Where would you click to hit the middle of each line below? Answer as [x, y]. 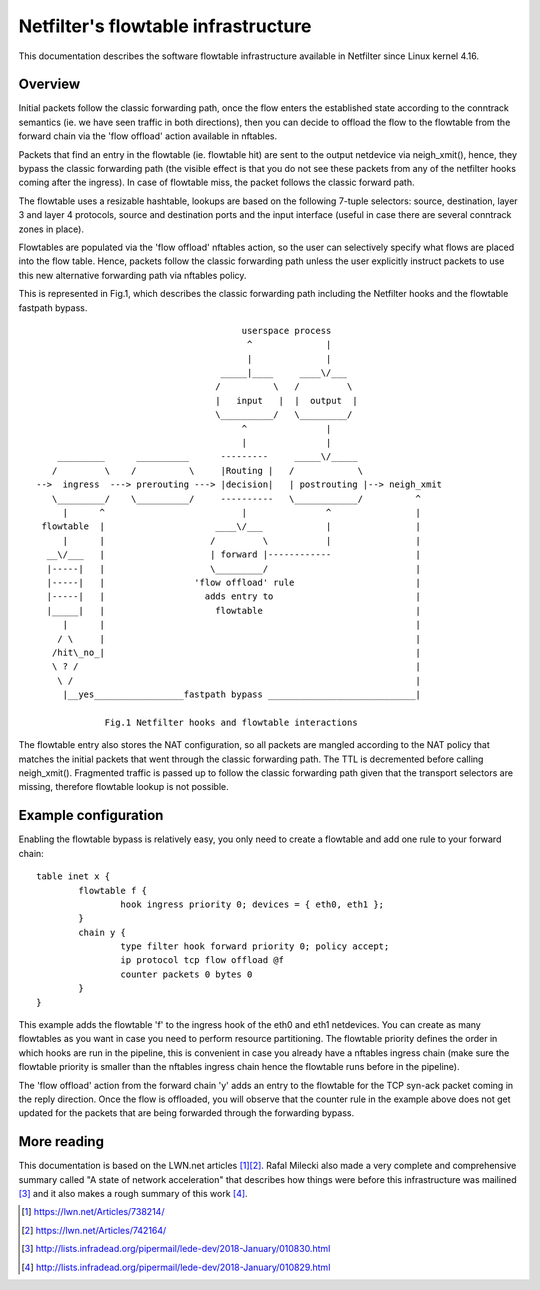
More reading [61, 1141]
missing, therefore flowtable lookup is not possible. [123, 787]
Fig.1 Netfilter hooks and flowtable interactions [231, 722]
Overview [49, 84]
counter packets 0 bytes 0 [186, 974]
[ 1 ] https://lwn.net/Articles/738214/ [93, 1212]
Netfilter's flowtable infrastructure [165, 26]
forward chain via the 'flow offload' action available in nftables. [148, 136]
